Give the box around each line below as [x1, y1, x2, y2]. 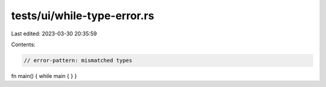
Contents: [11, 41, 36, 48]
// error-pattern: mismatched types [24, 57, 133, 64]
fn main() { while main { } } [11, 72, 77, 79]
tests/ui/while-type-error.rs [11, 9, 155, 22]
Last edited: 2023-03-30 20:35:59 [11, 30, 97, 37]
